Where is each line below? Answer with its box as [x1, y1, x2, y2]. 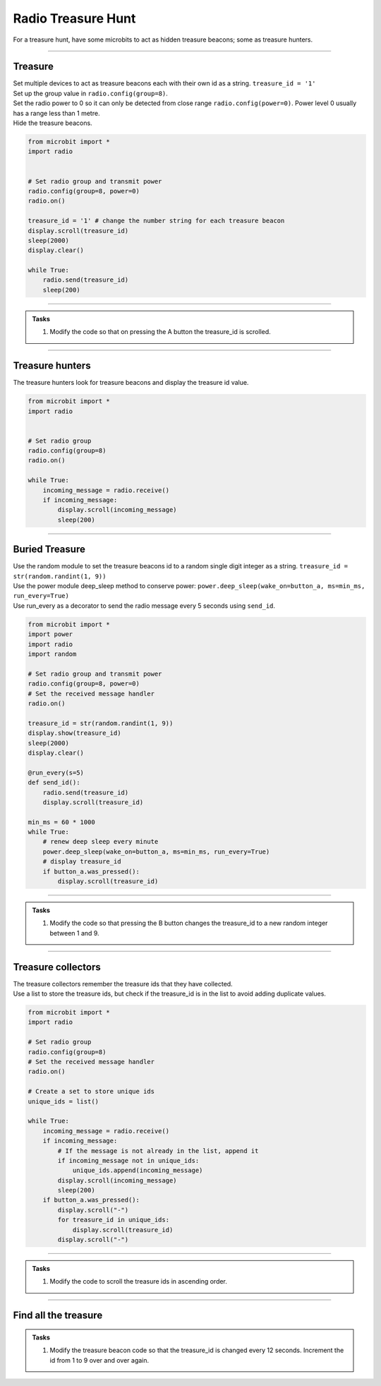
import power [28, 631, 73, 638]
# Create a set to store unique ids [28, 1087, 155, 1096]
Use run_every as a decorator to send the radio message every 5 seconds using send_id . [13, 601, 275, 610]
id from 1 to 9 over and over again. [49, 1356, 150, 1364]
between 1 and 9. [49, 928, 99, 937]
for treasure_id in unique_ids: [57, 1216, 169, 1224]
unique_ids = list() [28, 1097, 99, 1105]
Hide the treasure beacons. [13, 119, 92, 127]
